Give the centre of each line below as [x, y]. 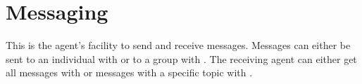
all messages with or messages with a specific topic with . [129, 72]
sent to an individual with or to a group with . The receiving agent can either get [181, 58]
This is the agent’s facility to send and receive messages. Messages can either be [178, 45]
